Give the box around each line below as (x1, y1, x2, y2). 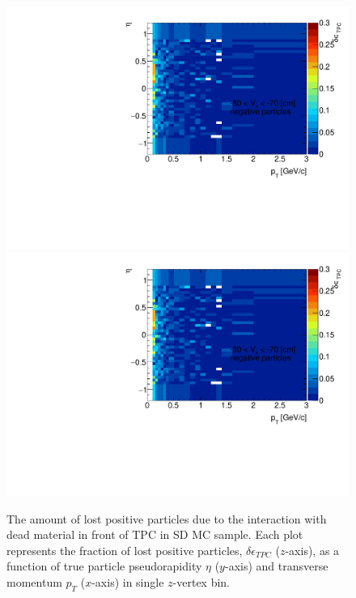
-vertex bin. (172, 573, 231, 590)
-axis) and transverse (224, 557, 328, 575)
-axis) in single (91, 573, 164, 590)
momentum (6, 573, 62, 590)
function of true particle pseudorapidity (6, 557, 202, 575)
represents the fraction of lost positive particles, (6, 541, 243, 558)
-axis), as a (285, 541, 340, 558)
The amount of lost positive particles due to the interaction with (6, 510, 327, 527)
